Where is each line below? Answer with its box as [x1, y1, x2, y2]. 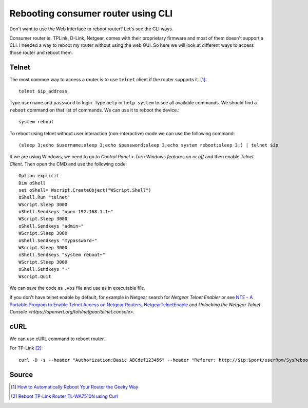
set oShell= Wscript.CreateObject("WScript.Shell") [18, 187, 151, 193]
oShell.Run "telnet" [18, 194, 70, 200]
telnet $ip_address [18, 88, 68, 95]
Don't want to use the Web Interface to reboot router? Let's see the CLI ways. [9, 26, 174, 32]
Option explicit [18, 173, 60, 179]
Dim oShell [18, 180, 46, 186]
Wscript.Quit [18, 273, 51, 280]
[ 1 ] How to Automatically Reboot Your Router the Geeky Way [11, 383, 139, 390]
